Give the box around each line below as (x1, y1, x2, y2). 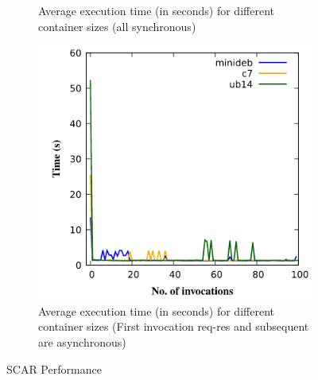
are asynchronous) (38, 333, 126, 350)
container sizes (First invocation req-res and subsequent (38, 318, 309, 335)
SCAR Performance (6, 360, 102, 377)
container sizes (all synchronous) (38, 17, 196, 34)
